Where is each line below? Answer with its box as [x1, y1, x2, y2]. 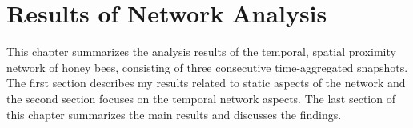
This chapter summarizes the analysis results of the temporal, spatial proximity [6, 43, 396, 60]
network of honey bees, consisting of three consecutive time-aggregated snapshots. [6, 58, 408, 75]
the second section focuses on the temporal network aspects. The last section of [6, 90, 395, 106]
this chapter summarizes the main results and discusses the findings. [6, 106, 342, 122]
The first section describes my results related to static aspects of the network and [6, 74, 406, 91]
